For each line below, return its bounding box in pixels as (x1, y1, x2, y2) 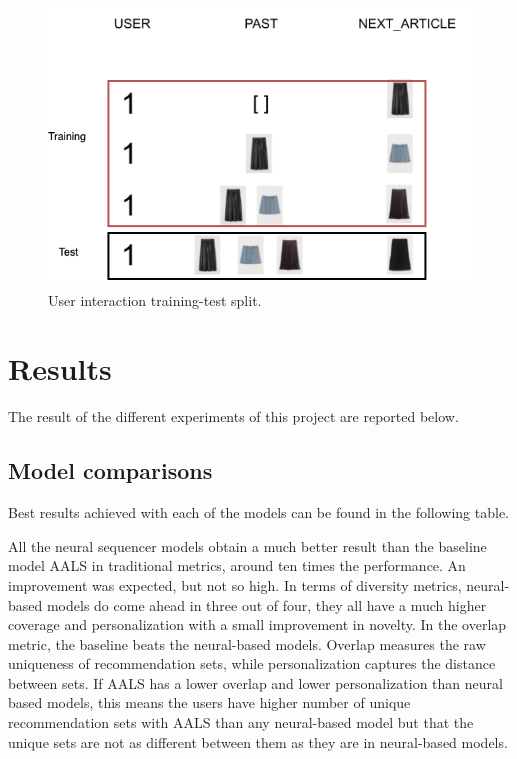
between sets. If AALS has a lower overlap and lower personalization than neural (8, 672, 503, 693)
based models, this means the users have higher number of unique (8, 692, 411, 713)
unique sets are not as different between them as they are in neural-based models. (8, 731, 508, 752)
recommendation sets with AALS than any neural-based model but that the (8, 712, 474, 733)
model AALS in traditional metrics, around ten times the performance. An (8, 555, 466, 576)
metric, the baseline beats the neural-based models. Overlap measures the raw (8, 633, 486, 654)
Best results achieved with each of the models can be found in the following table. (8, 502, 510, 523)
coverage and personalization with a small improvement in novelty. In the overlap (8, 614, 507, 635)
